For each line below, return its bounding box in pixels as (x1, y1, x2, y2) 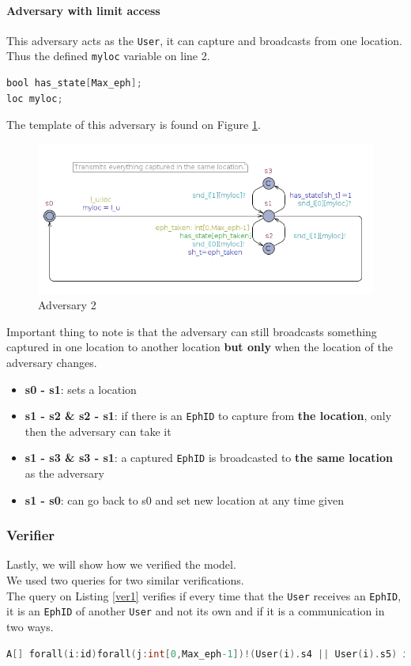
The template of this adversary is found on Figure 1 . (6, 116, 261, 133)
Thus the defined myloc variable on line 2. (6, 47, 210, 64)
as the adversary (25, 465, 104, 481)
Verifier (6, 525, 55, 545)
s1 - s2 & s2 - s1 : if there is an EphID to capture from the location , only (25, 407, 392, 424)
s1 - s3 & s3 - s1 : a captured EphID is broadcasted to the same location (25, 449, 393, 466)
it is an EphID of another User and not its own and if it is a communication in (6, 603, 385, 619)
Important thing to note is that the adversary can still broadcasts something (6, 323, 377, 339)
